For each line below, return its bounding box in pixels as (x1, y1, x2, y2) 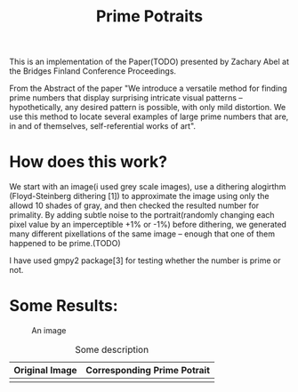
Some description (75, 344, 149, 356)
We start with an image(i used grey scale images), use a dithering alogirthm (9, 181, 286, 192)
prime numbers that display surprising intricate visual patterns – (9, 92, 243, 103)
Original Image (13, 364, 77, 377)
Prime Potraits (95, 6, 204, 27)
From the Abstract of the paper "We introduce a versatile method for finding (9, 83, 287, 94)
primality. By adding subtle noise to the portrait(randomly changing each (9, 210, 275, 220)
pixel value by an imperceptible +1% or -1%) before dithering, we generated (9, 220, 287, 230)
